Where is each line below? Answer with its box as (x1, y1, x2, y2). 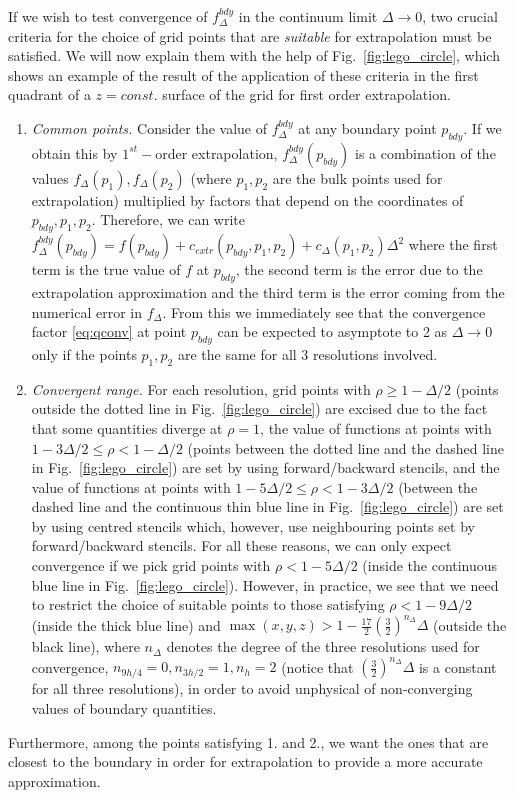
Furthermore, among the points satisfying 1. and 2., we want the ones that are (8, 731, 489, 752)
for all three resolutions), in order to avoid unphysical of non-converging (31, 678, 473, 699)
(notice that (281, 656, 354, 677)
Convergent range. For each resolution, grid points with (31, 378, 371, 399)
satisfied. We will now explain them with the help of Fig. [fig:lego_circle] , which (8, 45, 500, 66)
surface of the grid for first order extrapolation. (162, 84, 451, 105)
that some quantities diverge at (31, 417, 223, 438)
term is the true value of (31, 259, 181, 280)
